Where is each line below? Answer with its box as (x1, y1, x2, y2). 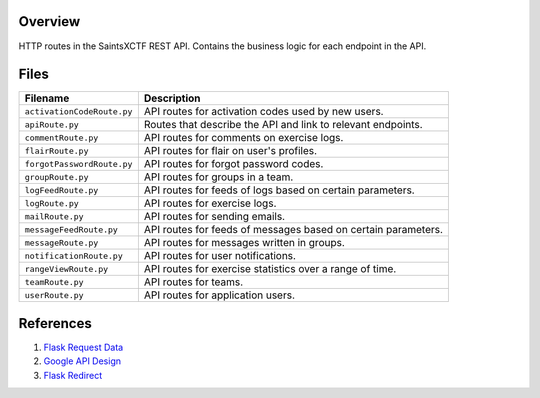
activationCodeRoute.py (24, 106, 133, 117)
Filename (24, 91, 70, 105)
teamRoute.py (24, 276, 84, 287)
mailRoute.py (24, 211, 84, 222)
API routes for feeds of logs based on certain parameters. (143, 183, 415, 197)
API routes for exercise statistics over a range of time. (143, 262, 397, 276)
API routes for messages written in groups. (143, 236, 345, 250)
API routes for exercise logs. (143, 196, 277, 210)
